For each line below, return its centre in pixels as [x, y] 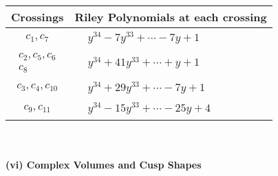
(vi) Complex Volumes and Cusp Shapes [104, 164]
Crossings [38, 17]
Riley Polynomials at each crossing [171, 17]
